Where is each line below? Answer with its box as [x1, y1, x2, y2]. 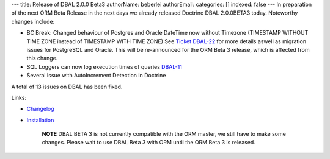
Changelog [26, 105, 54, 113]
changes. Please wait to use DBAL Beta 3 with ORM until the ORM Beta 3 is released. [42, 139, 256, 146]
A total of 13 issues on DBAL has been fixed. [11, 83, 123, 90]
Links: [11, 94, 27, 101]
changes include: [11, 18, 55, 25]
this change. [26, 55, 58, 62]
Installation [26, 116, 54, 124]
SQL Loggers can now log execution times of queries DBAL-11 [26, 63, 183, 70]
